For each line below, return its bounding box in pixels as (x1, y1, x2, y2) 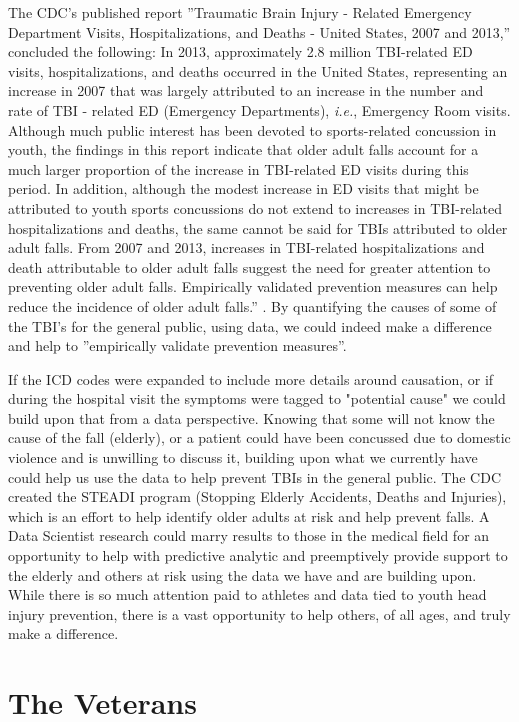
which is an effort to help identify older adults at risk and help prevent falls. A (8, 505, 490, 526)
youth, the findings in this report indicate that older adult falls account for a (8, 139, 479, 160)
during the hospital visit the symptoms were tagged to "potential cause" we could (8, 388, 506, 409)
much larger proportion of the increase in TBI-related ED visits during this (8, 158, 469, 179)
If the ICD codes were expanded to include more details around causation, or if (8, 368, 494, 389)
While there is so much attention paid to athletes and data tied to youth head (8, 584, 487, 605)
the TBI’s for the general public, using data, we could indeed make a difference (8, 315, 492, 336)
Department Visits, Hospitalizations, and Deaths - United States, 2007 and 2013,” (8, 21, 511, 42)
